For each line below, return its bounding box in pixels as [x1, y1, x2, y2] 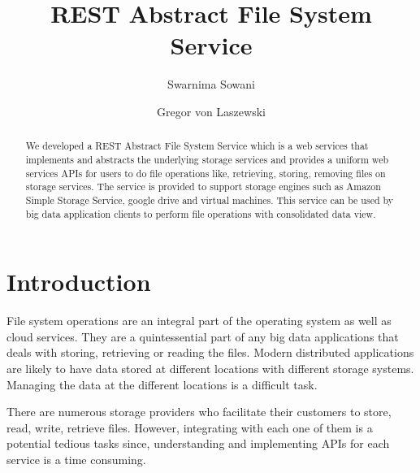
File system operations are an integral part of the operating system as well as [6, 312, 392, 329]
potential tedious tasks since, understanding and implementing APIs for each [6, 435, 390, 452]
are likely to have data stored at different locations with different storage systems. [6, 359, 414, 376]
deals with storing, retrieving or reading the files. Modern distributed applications [6, 344, 414, 361]
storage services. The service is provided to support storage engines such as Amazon [25, 180, 381, 193]
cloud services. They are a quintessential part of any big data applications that [6, 328, 399, 345]
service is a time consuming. [6, 450, 146, 467]
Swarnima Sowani [167, 76, 255, 93]
